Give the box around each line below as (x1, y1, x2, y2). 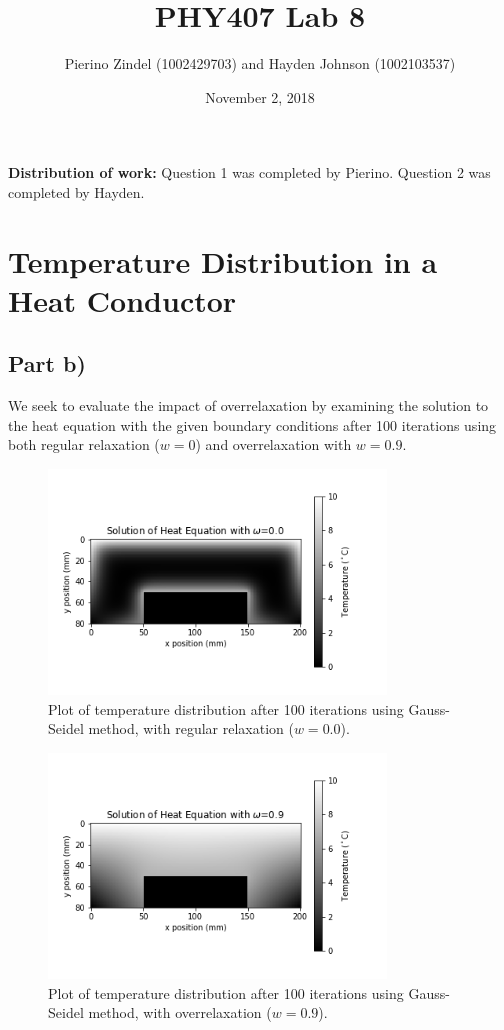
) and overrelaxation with (195, 434, 352, 455)
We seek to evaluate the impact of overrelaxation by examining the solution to (8, 395, 489, 416)
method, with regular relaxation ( (88, 718, 294, 739)
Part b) (8, 348, 86, 379)
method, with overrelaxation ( (88, 1002, 272, 1023)
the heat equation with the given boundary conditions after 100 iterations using (8, 414, 497, 435)
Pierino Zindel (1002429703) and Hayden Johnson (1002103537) (64, 53, 456, 74)
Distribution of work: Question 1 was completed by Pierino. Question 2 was (8, 162, 491, 183)
